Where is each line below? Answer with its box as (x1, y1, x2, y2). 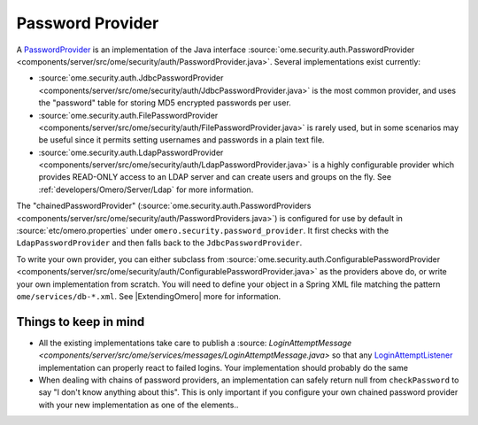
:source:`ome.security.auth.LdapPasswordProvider (38, 147, 224, 158)
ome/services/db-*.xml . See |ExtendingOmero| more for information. (16, 290, 281, 301)
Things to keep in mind (16, 314, 145, 329)
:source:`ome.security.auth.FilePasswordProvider (38, 110, 219, 120)
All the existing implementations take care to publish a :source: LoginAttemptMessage (38, 337, 352, 348)
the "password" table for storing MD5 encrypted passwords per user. (38, 97, 291, 108)
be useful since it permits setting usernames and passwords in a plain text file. (38, 135, 325, 145)
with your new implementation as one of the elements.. (38, 399, 239, 410)
